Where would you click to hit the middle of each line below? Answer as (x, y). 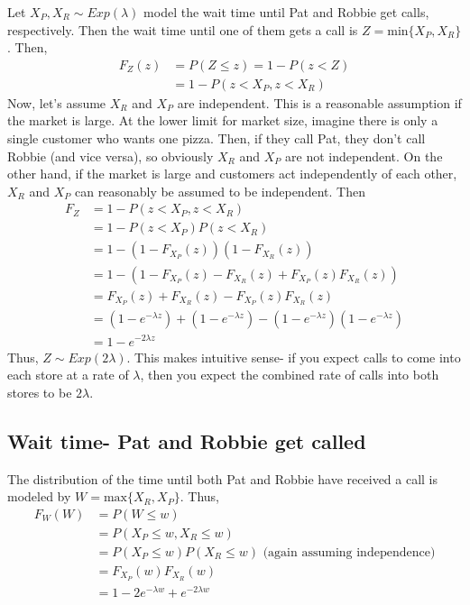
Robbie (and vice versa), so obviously (111, 156)
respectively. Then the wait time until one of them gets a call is (183, 29)
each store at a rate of (68, 375)
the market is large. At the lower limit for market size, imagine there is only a (223, 120)
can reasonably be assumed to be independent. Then (220, 191)
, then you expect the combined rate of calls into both (290, 375)
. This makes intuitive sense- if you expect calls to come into (294, 357)
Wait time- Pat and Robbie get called (187, 440)
